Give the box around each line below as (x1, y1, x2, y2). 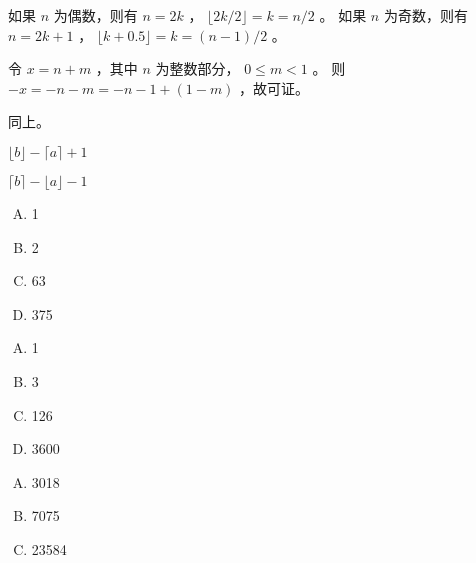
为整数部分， (155, 58, 240, 79)
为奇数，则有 (383, 5, 468, 25)
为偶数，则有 (53, 5, 138, 25)
